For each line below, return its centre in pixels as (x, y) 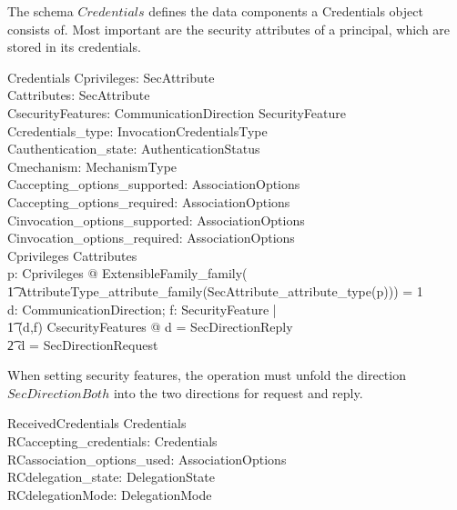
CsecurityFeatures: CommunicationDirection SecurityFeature (177, 112)
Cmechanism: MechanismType (92, 166)
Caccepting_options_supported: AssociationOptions (154, 184)
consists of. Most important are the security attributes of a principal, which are (229, 29)
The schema (41, 11)
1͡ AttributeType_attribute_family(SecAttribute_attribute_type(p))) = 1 (215, 290)
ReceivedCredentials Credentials (97, 423)
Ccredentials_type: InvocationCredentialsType (137, 130)
